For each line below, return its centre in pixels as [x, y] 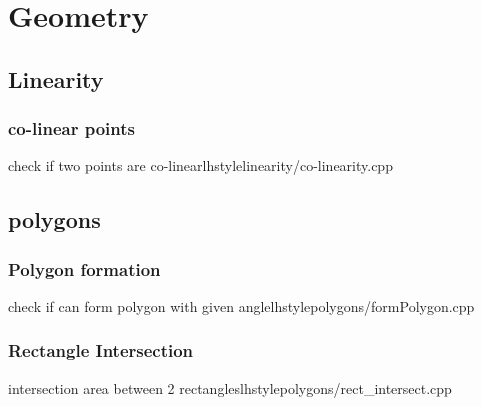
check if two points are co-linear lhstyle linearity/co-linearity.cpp [200, 165]
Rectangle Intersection [101, 350]
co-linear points [71, 128]
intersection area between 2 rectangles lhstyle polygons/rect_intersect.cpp [230, 387]
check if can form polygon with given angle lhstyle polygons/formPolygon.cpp [241, 305]
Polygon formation [84, 268]
